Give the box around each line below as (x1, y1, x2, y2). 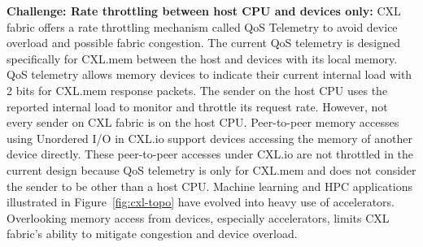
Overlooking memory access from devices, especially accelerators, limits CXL (7, 209, 390, 226)
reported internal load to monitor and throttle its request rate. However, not (7, 97, 388, 115)
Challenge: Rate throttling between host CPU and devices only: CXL (7, 2, 401, 19)
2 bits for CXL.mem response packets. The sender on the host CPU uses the (7, 81, 388, 98)
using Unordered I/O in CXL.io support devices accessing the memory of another (7, 129, 412, 146)
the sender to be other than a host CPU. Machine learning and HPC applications (7, 177, 412, 194)
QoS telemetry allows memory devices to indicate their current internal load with (7, 66, 412, 83)
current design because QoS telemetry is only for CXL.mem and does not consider (7, 161, 416, 178)
